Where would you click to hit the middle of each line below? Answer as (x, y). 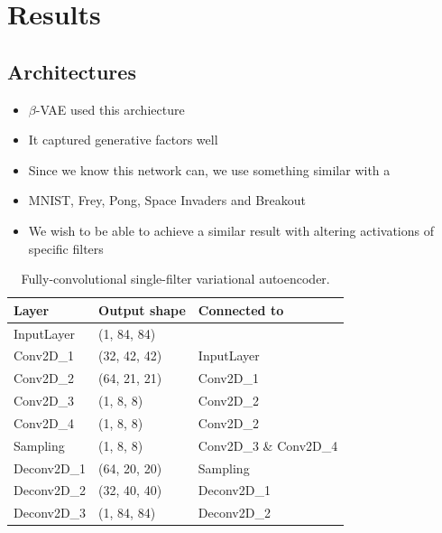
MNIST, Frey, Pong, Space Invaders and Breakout (167, 200)
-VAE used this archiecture (110, 109)
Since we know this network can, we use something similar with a (209, 169)
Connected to (241, 309)
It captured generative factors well (123, 140)
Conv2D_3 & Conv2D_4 (268, 445)
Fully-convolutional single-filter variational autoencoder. (175, 279)
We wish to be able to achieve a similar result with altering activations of (231, 230)
